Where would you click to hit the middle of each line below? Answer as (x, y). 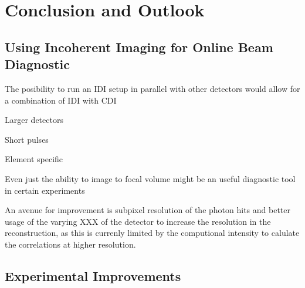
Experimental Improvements (93, 275)
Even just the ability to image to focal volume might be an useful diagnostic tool (150, 178)
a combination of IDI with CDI (61, 100)
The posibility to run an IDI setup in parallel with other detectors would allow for (152, 88)
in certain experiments (45, 190)
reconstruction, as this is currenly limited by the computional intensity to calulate (152, 233)
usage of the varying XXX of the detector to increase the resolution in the (138, 221)
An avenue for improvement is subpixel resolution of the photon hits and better (148, 210)
